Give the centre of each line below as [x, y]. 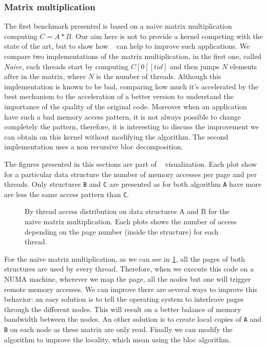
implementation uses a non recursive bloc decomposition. [94, 147]
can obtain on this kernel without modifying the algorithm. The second [116, 136]
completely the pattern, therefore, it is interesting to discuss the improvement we [131, 127]
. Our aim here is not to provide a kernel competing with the [167, 36]
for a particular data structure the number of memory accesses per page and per [131, 174]
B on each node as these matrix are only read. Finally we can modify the [118, 329]
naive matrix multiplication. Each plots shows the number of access [131, 221]
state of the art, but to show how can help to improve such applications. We [127, 46]
